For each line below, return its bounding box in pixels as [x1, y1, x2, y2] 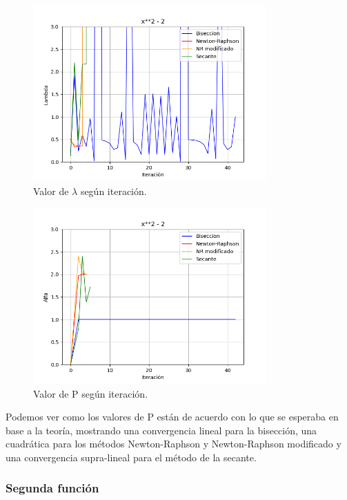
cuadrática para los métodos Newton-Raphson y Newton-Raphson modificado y [6, 436, 341, 451]
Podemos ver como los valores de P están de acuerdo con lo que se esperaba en [6, 409, 339, 424]
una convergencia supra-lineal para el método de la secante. [6, 450, 257, 464]
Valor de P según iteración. [33, 386, 148, 400]
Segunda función [6, 479, 99, 497]
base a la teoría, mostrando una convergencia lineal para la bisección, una [6, 423, 317, 437]
